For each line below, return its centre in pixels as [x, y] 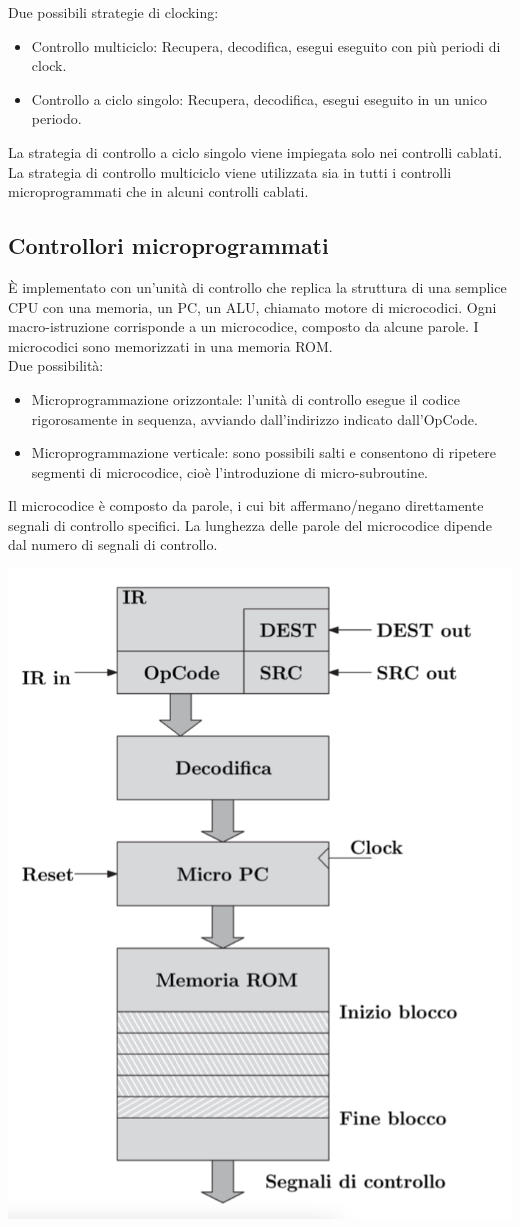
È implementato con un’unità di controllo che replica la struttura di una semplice [257, 286]
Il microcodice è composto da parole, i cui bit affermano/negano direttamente [246, 505]
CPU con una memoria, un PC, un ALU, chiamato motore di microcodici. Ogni [252, 306]
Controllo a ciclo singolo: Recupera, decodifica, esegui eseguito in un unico [259, 98]
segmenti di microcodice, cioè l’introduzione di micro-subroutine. [230, 471]
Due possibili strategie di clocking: [113, 12]
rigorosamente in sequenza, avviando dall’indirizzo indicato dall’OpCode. [254, 418]
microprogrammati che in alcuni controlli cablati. [158, 191]
